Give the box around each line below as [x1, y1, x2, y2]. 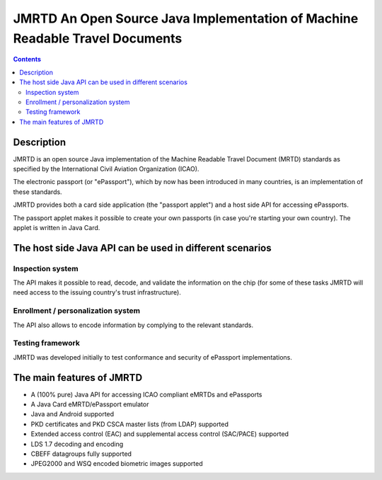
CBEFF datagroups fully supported [30, 450, 132, 458]
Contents [13, 55, 42, 64]
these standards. [13, 188, 63, 196]
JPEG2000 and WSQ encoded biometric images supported [30, 459, 203, 468]
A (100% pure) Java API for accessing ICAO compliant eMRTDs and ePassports [30, 390, 262, 399]
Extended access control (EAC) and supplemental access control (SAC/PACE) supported [30, 430, 289, 438]
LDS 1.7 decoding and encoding [30, 440, 124, 448]
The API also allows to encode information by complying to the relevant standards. [13, 321, 254, 329]
